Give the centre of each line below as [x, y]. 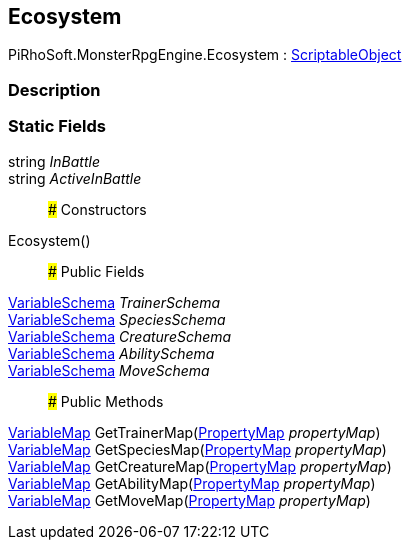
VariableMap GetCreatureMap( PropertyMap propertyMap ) [200, 466]
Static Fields [57, 126]
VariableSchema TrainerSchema [114, 302]
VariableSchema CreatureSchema [120, 336]
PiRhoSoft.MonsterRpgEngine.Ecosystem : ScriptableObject [205, 55]
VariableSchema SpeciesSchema [117, 319]
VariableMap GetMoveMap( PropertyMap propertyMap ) [189, 500]
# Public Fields [96, 271]
